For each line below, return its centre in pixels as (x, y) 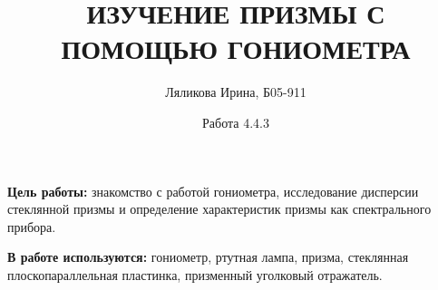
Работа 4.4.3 (236, 122)
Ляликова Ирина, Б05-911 (236, 92)
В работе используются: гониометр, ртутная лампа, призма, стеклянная (208, 257)
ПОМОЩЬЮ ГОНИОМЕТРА (236, 48)
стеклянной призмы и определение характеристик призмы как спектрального (219, 209)
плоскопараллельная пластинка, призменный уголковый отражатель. (195, 274)
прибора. (32, 226)
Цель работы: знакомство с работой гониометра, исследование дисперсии (213, 191)
